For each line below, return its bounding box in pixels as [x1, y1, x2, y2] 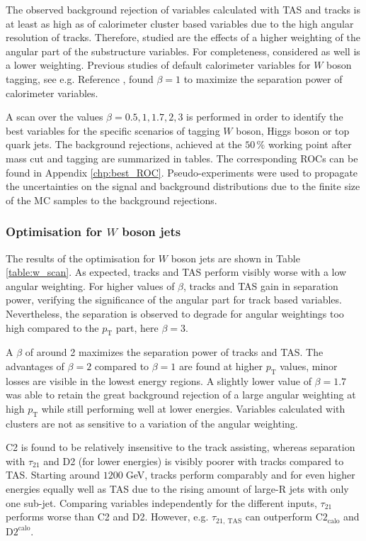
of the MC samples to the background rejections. [6, 192, 217, 207]
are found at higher [179, 358, 263, 373]
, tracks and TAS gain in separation [183, 278, 338, 293]
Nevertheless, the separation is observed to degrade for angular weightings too [6, 306, 344, 320]
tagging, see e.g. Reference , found [6, 71, 154, 86]
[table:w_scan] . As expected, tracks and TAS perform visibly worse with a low [6, 264, 347, 279]
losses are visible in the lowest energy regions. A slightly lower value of [6, 373, 311, 388]
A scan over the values [6, 109, 103, 124]
